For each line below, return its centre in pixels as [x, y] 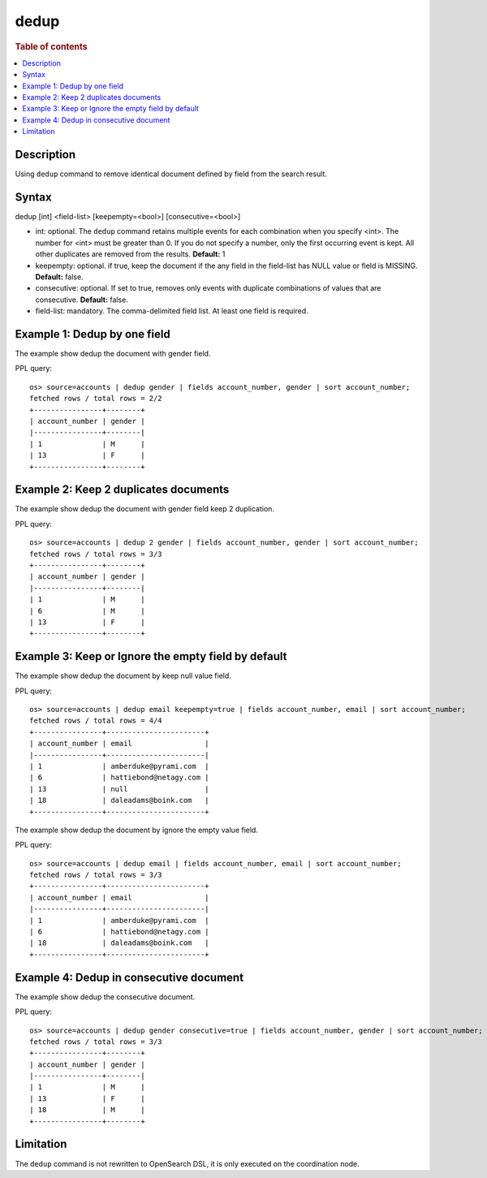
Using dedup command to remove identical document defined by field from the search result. [171, 174]
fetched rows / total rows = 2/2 [96, 399]
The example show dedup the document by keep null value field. [123, 676]
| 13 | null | [120, 789]
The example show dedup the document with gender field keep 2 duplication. [145, 509]
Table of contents [52, 46]
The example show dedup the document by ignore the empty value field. [137, 830]
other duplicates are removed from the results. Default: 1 [130, 254]
